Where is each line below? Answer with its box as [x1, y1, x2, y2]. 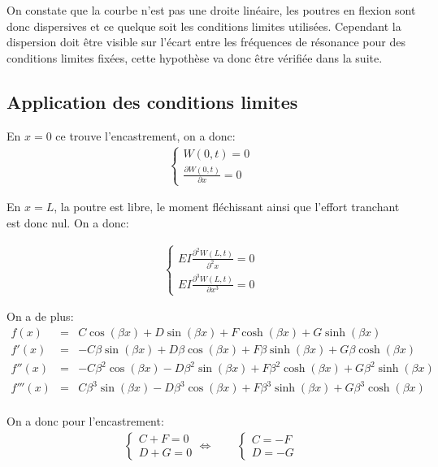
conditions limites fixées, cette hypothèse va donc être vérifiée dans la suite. [7, 49, 383, 66]
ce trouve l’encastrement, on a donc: [55, 127, 236, 144]
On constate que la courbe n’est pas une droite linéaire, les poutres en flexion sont [7, 2, 416, 18]
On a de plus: [7, 308, 74, 325]
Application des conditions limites [7, 89, 298, 114]
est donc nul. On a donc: [7, 214, 129, 231]
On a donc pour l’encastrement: [7, 413, 164, 430]
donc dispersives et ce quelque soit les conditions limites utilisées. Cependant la [7, 17, 401, 34]
